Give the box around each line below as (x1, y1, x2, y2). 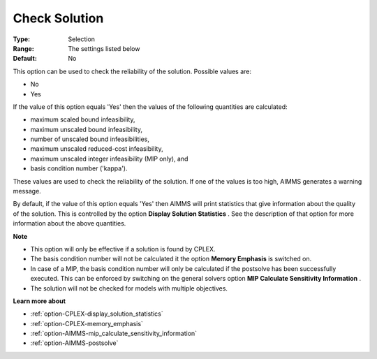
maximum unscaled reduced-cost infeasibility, (30, 145, 163, 153)
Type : (13, 35, 31, 43)
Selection (68, 35, 96, 43)
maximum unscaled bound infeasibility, (30, 125, 143, 133)
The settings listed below (68, 44, 140, 52)
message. (13, 187, 41, 196)
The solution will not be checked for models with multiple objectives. (30, 284, 228, 293)
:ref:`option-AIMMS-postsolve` (30, 339, 119, 347)
